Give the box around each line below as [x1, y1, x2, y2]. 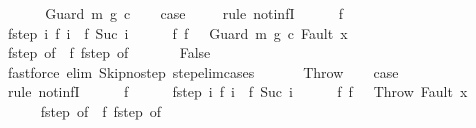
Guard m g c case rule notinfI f [45, 3, 344, 23]
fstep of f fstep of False [7, 42, 211, 63]
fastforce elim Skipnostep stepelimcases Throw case [7, 61, 399, 82]
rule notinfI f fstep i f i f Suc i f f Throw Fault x [7, 81, 468, 102]
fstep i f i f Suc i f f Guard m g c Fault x [7, 22, 348, 43]
